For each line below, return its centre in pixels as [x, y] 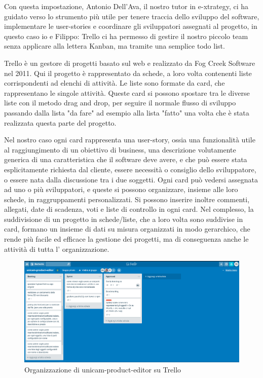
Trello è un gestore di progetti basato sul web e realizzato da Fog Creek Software [130, 63]
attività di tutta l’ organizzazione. [57, 249]
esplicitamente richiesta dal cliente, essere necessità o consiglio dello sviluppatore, [130, 169]
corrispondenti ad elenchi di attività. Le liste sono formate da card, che [115, 83]
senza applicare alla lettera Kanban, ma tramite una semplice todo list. [115, 46]
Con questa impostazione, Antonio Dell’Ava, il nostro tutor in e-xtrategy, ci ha [126, 6]
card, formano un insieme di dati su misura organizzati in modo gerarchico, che [127, 229]
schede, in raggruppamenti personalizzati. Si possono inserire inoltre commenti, [127, 199]
